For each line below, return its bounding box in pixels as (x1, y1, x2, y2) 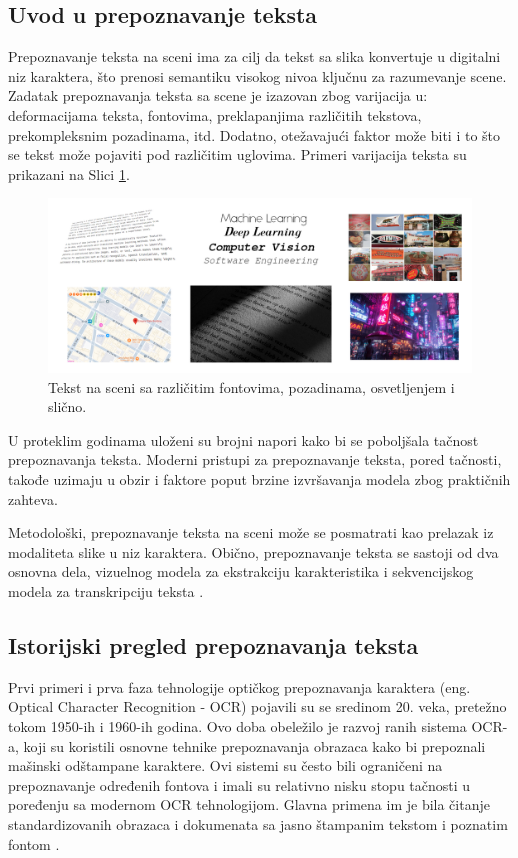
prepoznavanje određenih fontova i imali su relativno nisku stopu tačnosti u (8, 774, 471, 795)
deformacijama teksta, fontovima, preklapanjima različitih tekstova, (8, 104, 422, 125)
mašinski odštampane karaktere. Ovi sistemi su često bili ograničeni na (8, 755, 443, 776)
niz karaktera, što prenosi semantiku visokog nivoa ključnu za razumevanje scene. (8, 65, 507, 86)
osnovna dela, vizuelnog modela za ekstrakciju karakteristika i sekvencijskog (8, 561, 474, 582)
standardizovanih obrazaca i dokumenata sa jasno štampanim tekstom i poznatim (8, 813, 508, 834)
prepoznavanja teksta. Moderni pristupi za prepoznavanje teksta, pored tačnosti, (8, 449, 502, 470)
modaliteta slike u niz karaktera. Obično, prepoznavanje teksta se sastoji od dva (8, 541, 499, 562)
